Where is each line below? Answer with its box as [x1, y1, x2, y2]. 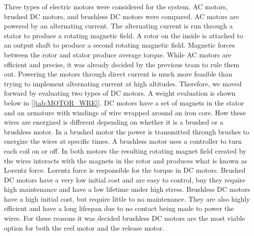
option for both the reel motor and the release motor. [4, 222, 164, 233]
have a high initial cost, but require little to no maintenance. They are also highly [4, 193, 250, 204]
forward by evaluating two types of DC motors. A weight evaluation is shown [4, 88, 236, 98]
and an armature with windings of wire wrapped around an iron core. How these [4, 107, 246, 117]
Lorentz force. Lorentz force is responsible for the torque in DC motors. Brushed [4, 165, 246, 175]
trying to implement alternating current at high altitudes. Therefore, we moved [4, 78, 242, 88]
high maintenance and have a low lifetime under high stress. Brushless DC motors [4, 184, 250, 194]
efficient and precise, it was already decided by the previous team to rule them [4, 59, 240, 69]
